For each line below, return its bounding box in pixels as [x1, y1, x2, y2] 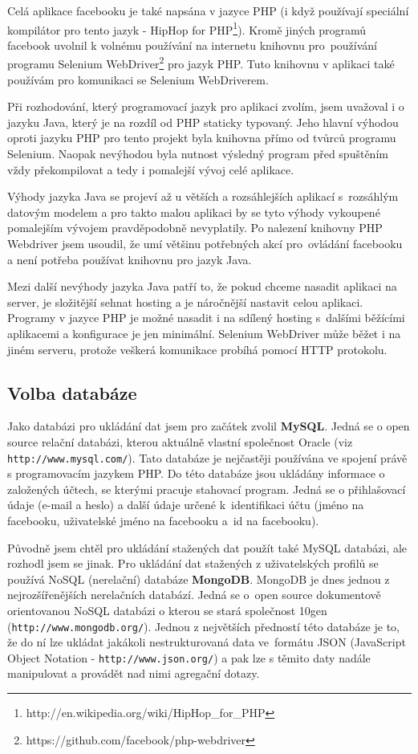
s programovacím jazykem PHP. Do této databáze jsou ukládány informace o [7, 465, 385, 482]
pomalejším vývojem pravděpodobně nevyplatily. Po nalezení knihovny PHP [7, 219, 383, 236]
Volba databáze [7, 380, 137, 405]
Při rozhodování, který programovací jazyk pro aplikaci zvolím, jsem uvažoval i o [7, 98, 404, 115]
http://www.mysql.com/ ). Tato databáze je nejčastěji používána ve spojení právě [7, 449, 408, 466]
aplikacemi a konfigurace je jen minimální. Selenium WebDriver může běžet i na [7, 325, 401, 341]
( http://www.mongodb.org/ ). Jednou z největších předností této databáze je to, [7, 617, 400, 634]
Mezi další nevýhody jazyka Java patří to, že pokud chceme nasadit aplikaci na [7, 278, 397, 295]
